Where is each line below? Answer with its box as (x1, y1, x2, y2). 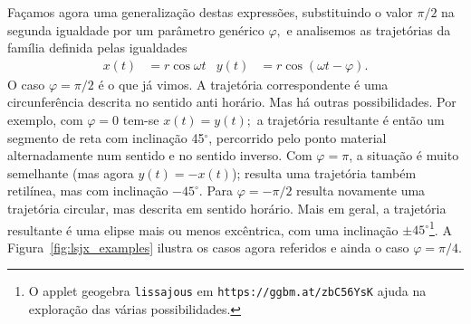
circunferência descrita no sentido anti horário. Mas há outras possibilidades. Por (7, 92, 457, 111)
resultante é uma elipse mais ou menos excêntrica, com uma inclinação (7, 220, 399, 239)
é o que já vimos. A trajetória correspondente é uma (98, 74, 389, 93)
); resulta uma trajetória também (231, 163, 417, 182)
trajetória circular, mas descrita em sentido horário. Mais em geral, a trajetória (7, 198, 447, 217)
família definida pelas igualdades (7, 38, 187, 57)
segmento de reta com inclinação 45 (7, 128, 205, 147)
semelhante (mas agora (7, 163, 134, 182)
